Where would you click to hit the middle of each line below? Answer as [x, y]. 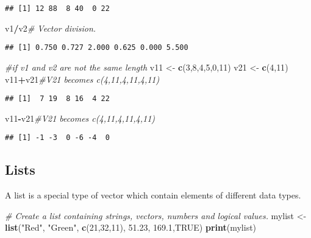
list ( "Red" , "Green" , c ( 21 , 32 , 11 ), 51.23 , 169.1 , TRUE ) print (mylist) [131, 227]
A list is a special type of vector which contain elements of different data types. [153, 195]
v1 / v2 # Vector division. [51, 28]
